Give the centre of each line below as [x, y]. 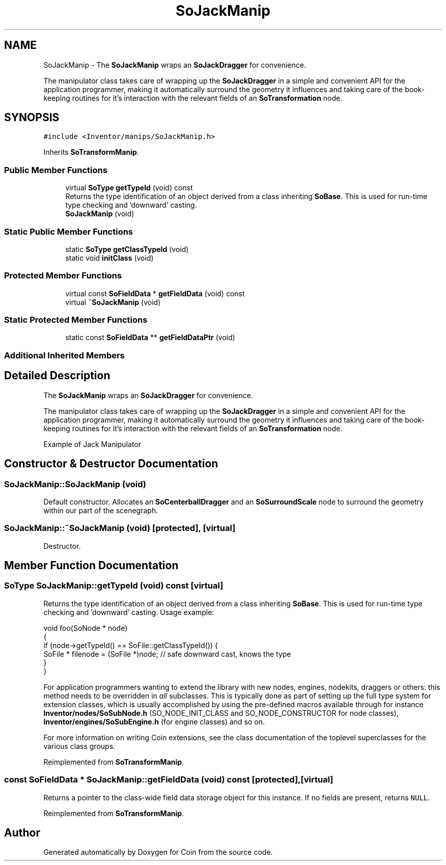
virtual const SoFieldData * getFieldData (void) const [155, 293]
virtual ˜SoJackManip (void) [113, 302]
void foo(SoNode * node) [86, 628]
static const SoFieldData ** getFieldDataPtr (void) [150, 338]
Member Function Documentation [91, 566]
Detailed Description [57, 376]
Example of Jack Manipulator [92, 444]
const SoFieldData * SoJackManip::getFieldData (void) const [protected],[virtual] [169, 780]
